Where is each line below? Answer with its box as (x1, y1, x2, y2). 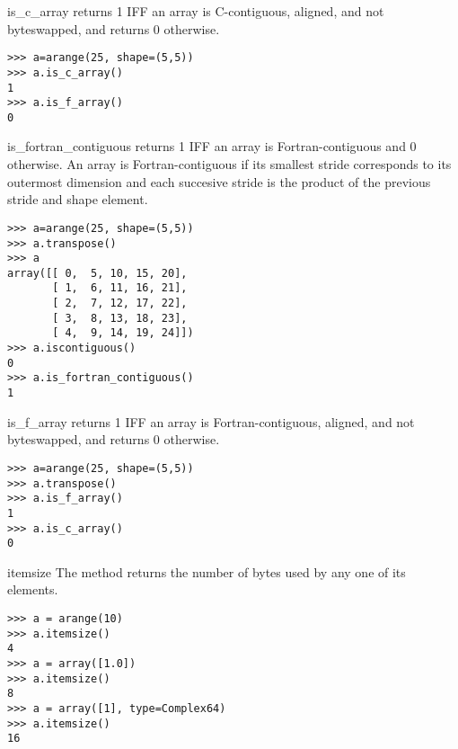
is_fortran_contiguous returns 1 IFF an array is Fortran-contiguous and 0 (7, 137, 417, 156)
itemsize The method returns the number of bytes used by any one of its (7, 562, 406, 581)
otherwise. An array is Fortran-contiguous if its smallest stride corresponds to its (7, 155, 452, 174)
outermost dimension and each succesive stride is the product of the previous (7, 172, 431, 191)
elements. (7, 580, 58, 599)
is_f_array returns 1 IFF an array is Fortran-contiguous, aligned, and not (7, 412, 415, 431)
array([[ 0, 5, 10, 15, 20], (7, 266, 188, 280)
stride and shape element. (7, 190, 148, 209)
